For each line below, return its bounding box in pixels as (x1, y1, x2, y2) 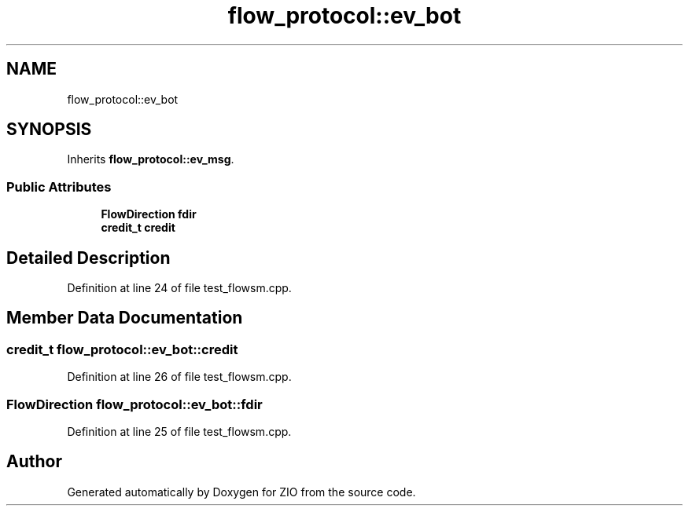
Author (6, 452, 62, 472)
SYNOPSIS (6, 119, 92, 140)
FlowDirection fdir (101, 207, 197, 221)
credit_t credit (101, 221, 175, 235)
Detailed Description (6, 247, 171, 268)
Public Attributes (6, 178, 112, 195)
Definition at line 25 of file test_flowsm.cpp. (67, 425, 292, 438)
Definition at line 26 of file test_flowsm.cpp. (67, 370, 292, 384)
